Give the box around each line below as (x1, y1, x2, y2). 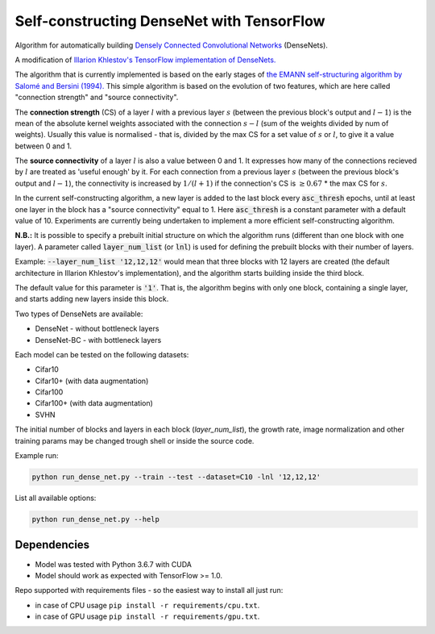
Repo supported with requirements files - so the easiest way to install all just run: (14, 586, 284, 595)
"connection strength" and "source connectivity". (14, 93, 179, 102)
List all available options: (14, 493, 97, 503)
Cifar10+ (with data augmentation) (35, 376, 149, 386)
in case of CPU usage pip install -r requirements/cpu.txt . (35, 600, 260, 610)
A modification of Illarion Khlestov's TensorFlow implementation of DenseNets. (14, 55, 276, 65)
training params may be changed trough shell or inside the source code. (14, 436, 255, 445)
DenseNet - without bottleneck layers (35, 323, 159, 334)
